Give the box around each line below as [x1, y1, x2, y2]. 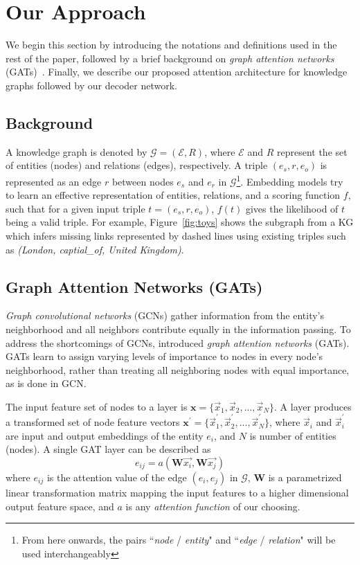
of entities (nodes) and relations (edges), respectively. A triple [6, 158, 268, 172]
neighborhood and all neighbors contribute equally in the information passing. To [6, 321, 351, 336]
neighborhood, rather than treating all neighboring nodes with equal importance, [6, 362, 350, 377]
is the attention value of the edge [46, 469, 187, 484]
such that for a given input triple [6, 201, 145, 215]
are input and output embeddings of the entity [6, 428, 204, 442]
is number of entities [249, 428, 336, 442]
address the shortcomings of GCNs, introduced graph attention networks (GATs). [6, 335, 350, 350]
